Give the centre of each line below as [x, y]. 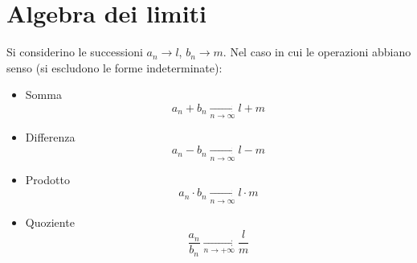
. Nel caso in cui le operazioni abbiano [317, 52]
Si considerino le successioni [75, 52]
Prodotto [47, 179]
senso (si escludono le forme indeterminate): [114, 67]
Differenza [50, 137]
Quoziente [50, 222]
